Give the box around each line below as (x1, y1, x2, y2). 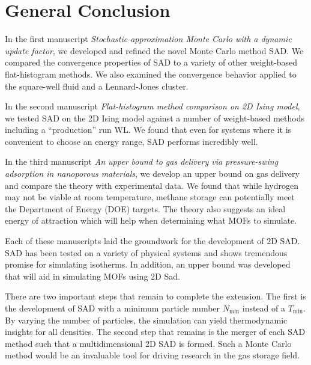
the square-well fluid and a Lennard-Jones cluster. (5, 79, 189, 92)
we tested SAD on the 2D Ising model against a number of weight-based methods (5, 111, 304, 124)
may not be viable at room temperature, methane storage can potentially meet (5, 191, 295, 203)
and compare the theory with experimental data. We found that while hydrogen (5, 179, 299, 191)
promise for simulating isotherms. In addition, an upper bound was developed (5, 258, 291, 271)
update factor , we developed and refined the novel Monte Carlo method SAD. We (5, 44, 304, 57)
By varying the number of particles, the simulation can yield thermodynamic (5, 313, 288, 326)
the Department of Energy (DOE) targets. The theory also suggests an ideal (5, 202, 286, 215)
